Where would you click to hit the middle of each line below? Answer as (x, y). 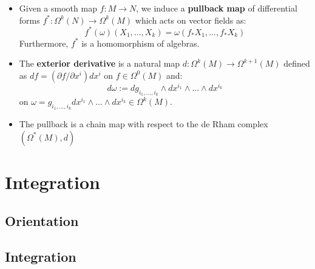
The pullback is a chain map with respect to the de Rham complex (144, 124)
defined (297, 63)
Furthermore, (44, 43)
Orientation (42, 220)
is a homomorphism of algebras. (141, 43)
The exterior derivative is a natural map (100, 63)
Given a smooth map (58, 8)
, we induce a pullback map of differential (217, 8)
